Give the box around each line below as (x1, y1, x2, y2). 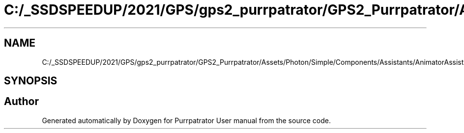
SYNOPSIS (4, 75, 58, 87)
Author (4, 95, 39, 108)
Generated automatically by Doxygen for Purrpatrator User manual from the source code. (42, 116, 331, 125)
